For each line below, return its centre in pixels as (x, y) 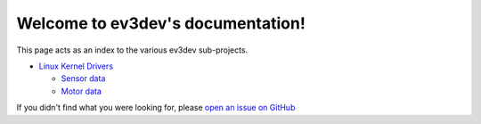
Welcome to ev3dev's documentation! (161, 23)
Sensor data (83, 79)
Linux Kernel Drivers (76, 66)
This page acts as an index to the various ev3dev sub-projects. (132, 50)
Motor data (82, 91)
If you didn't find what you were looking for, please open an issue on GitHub (156, 108)
